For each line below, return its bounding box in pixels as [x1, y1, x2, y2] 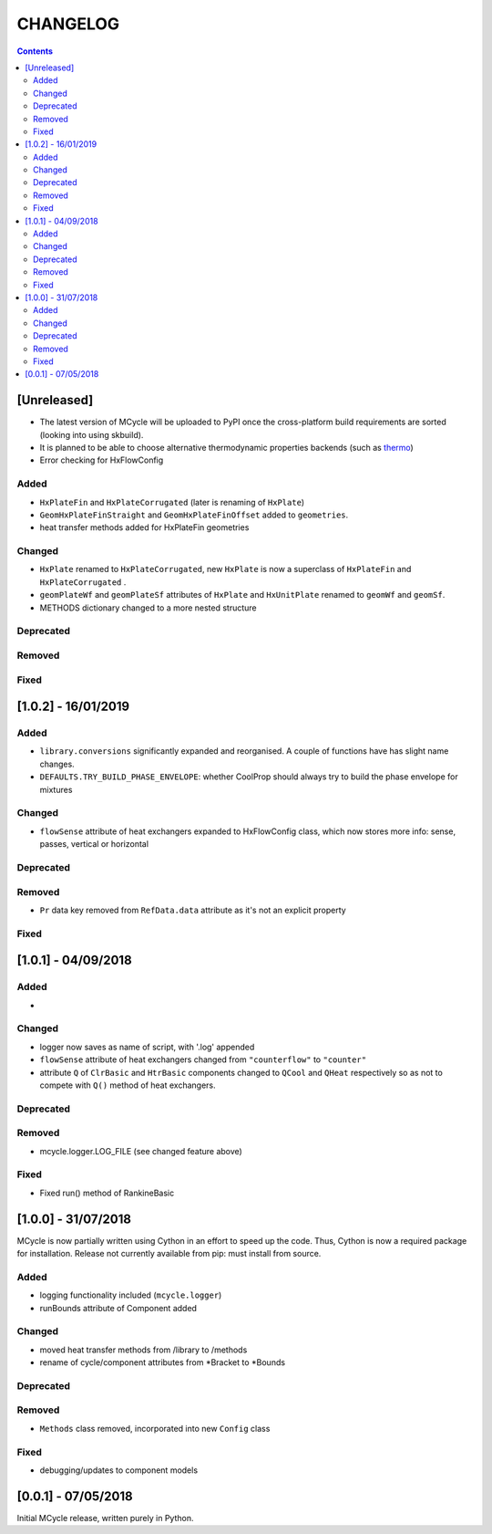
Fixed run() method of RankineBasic [39, 1187, 175, 1198]
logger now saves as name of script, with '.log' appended [39, 1041, 255, 1052]
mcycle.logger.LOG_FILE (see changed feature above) [39, 1145, 243, 1156]
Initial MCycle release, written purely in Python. [16, 1512, 194, 1523]
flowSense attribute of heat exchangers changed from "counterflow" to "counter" [39, 1054, 367, 1065]
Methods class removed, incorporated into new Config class [39, 1423, 271, 1434]
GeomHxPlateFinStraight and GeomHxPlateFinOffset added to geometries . [39, 509, 349, 520]
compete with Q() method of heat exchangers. [39, 1080, 216, 1090]
